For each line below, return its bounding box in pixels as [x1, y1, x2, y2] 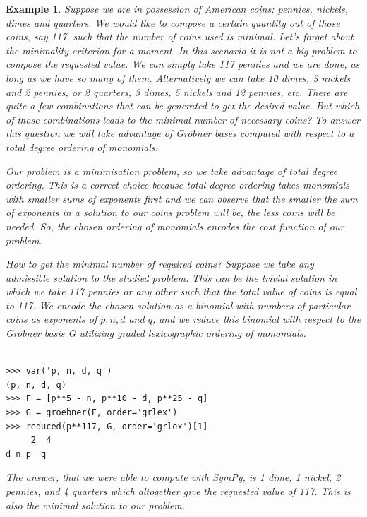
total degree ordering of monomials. [6, 139, 158, 154]
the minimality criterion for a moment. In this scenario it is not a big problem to [6, 42, 357, 57]
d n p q [6, 448, 47, 459]
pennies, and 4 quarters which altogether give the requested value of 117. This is [6, 484, 351, 498]
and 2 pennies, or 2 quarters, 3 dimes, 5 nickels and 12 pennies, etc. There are [6, 84, 348, 99]
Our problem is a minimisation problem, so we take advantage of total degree [6, 163, 338, 178]
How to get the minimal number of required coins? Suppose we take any [6, 256, 314, 271]
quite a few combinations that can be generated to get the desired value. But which [6, 98, 360, 113]
